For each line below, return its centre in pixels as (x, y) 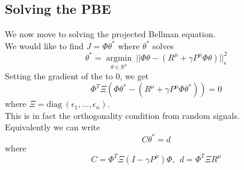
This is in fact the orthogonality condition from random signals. (122, 115)
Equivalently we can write (53, 127)
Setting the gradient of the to (59, 75)
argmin (119, 58)
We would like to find (44, 45)
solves (163, 45)
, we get (134, 75)
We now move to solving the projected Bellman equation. (110, 34)
